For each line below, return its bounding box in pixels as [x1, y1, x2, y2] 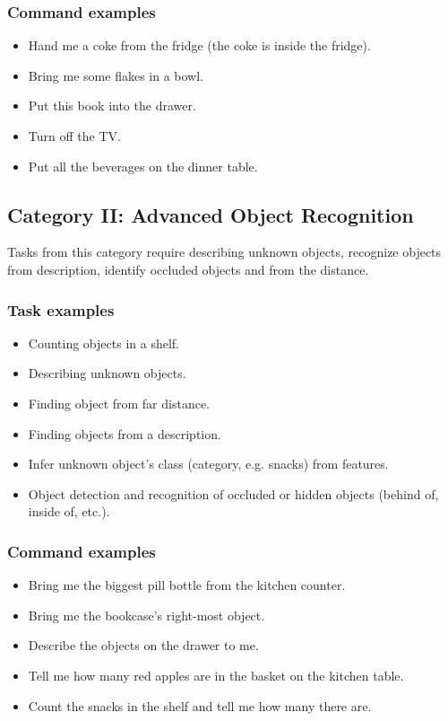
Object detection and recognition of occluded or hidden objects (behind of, [28, 484, 439, 503]
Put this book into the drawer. [28, 96, 196, 115]
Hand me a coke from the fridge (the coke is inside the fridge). [28, 36, 371, 55]
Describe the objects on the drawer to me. [28, 636, 259, 655]
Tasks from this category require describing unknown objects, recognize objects [7, 242, 442, 261]
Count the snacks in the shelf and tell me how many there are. [28, 696, 372, 715]
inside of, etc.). [28, 502, 110, 521]
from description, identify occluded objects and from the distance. [7, 259, 369, 278]
